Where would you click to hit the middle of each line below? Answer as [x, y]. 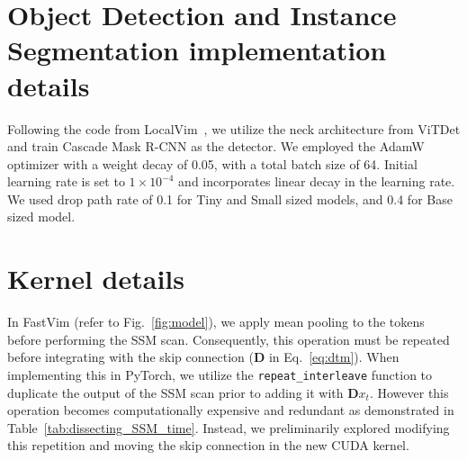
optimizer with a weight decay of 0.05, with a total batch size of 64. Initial [212, 163]
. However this [409, 392]
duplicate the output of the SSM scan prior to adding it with [175, 392]
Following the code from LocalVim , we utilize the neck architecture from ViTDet [234, 128]
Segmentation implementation [197, 50]
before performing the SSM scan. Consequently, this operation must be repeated [229, 339]
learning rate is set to [66, 181]
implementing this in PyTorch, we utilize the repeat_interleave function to [220, 374]
